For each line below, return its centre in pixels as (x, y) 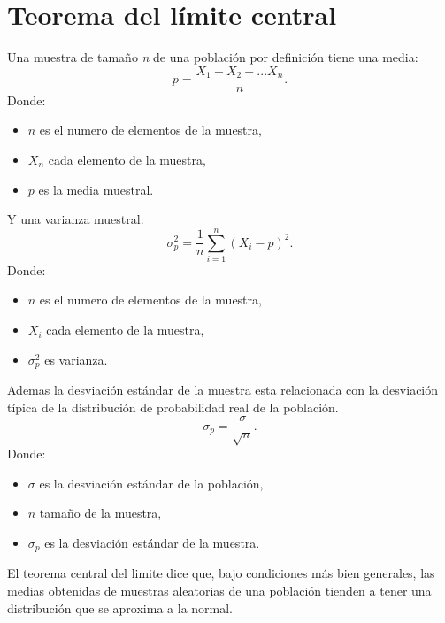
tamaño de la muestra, (100, 513)
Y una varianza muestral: (76, 219)
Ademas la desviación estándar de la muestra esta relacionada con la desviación (223, 390)
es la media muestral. (96, 189)
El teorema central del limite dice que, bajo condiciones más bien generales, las (221, 573)
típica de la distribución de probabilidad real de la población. (173, 407)
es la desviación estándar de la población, (151, 483)
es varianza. (76, 359)
